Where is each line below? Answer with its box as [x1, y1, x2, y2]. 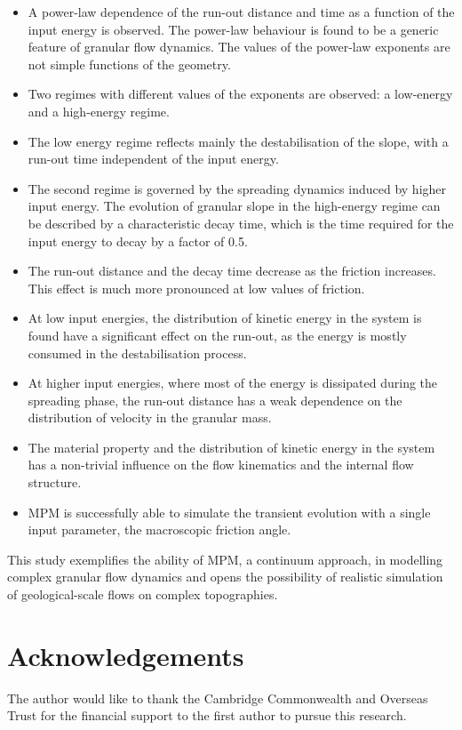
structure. [28, 473, 82, 492]
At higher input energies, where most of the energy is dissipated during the [28, 373, 438, 392]
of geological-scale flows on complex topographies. [7, 585, 278, 604]
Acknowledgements [7, 637, 244, 673]
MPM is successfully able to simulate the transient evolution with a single [28, 502, 431, 521]
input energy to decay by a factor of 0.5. [28, 231, 248, 250]
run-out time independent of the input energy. [28, 149, 279, 168]
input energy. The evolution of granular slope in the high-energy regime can [28, 197, 441, 215]
